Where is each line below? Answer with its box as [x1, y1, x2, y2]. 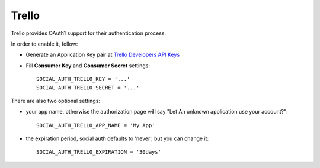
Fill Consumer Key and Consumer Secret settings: [25, 62, 151, 69]
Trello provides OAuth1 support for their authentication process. [11, 30, 166, 37]
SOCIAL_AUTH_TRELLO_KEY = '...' [36, 76, 130, 83]
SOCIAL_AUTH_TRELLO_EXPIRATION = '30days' [36, 148, 162, 156]
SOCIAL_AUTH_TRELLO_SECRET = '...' [36, 84, 140, 91]
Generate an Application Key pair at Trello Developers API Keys [25, 51, 180, 59]
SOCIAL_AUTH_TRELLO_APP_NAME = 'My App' [36, 122, 155, 128]
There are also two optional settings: [11, 97, 101, 104]
